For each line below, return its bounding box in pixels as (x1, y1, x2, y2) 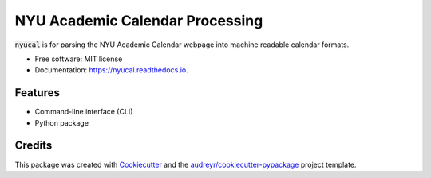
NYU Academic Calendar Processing (14, 12, 263, 29)
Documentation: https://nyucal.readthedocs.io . (34, 65, 188, 75)
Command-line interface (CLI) (34, 107, 133, 117)
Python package (34, 118, 89, 127)
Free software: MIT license (34, 54, 123, 64)
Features (14, 86, 60, 99)
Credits (14, 139, 53, 153)
